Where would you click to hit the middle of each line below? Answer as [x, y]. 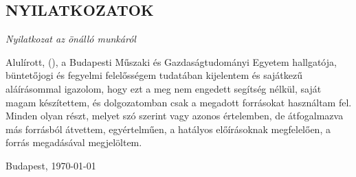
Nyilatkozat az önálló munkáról [71, 39]
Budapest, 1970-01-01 [51, 165]
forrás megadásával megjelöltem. [74, 142]
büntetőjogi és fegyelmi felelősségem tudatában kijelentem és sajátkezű [154, 75]
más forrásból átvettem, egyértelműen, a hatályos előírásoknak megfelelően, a [168, 129]
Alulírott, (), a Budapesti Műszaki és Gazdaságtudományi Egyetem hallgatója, [171, 61]
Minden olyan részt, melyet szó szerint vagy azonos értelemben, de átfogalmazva [175, 116]
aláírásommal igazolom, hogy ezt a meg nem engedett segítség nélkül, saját [164, 88]
